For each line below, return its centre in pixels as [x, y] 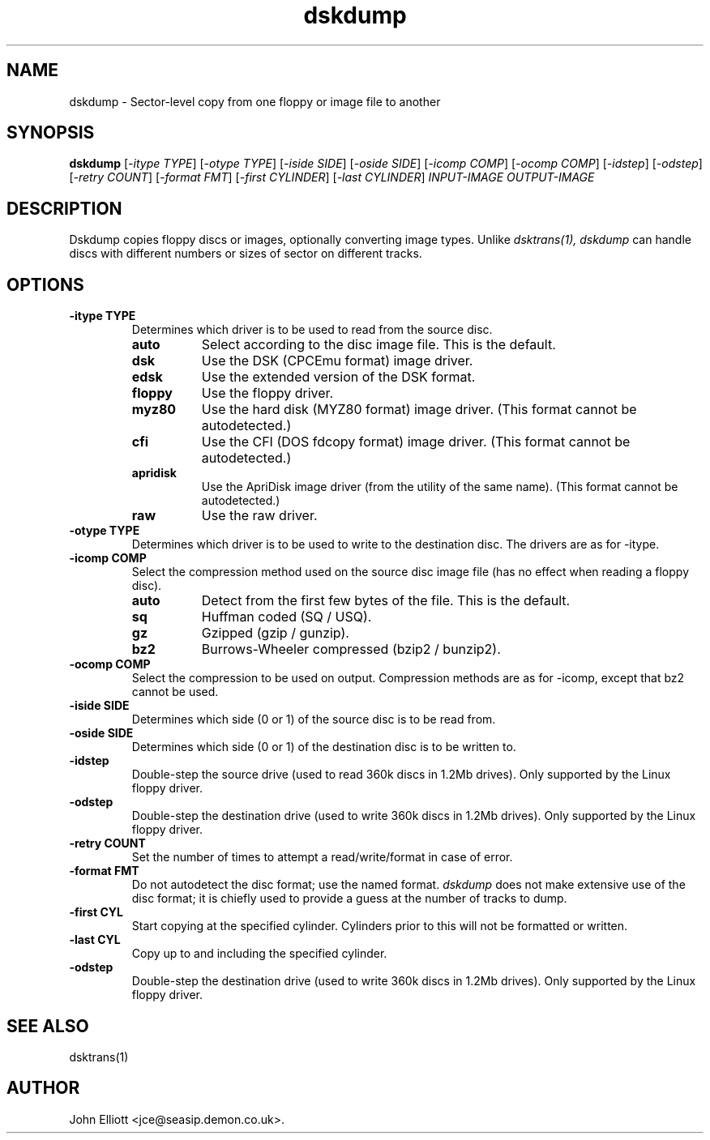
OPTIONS [45, 284]
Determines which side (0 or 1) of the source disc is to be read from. [314, 719]
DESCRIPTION [64, 208]
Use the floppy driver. [267, 393]
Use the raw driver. [259, 516]
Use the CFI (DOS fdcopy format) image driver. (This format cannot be [416, 442]
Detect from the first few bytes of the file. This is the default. [386, 601]
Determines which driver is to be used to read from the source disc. [312, 330]
